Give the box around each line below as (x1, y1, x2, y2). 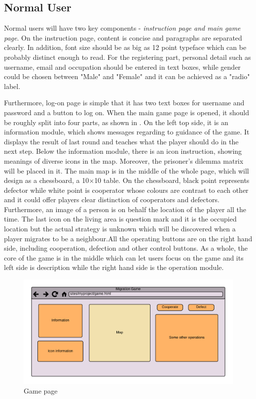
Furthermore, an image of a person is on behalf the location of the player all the (4, 204, 246, 214)
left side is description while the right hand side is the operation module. (4, 262, 224, 272)
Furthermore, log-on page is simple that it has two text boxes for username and (4, 97, 245, 108)
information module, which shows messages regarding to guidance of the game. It (4, 127, 250, 137)
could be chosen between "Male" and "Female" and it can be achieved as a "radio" (4, 71, 250, 82)
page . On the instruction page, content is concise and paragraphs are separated (4, 32, 242, 43)
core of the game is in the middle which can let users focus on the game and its (4, 252, 244, 263)
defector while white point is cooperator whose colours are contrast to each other (4, 184, 249, 195)
